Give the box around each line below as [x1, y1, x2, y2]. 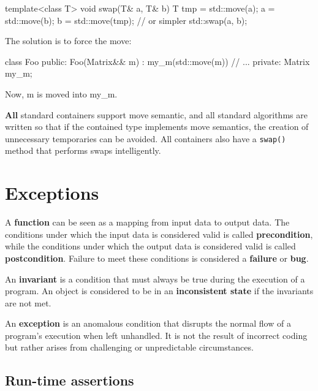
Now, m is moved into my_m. [5, 87, 118, 100]
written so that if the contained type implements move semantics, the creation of [5, 120, 309, 133]
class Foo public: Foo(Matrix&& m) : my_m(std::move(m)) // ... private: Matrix [5, 55, 310, 67]
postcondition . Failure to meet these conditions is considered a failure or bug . [5, 251, 309, 264]
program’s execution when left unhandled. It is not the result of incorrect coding [5, 328, 308, 341]
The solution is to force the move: [5, 34, 132, 47]
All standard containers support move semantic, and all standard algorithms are [5, 108, 308, 121]
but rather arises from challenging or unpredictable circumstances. [5, 341, 254, 354]
